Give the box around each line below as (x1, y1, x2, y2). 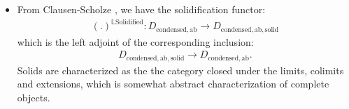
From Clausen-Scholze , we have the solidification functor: (17, 2, 266, 16)
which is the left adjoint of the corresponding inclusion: (17, 34, 254, 49)
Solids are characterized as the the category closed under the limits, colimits (17, 62, 344, 77)
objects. (17, 90, 50, 104)
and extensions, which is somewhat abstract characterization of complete (17, 76, 329, 91)
